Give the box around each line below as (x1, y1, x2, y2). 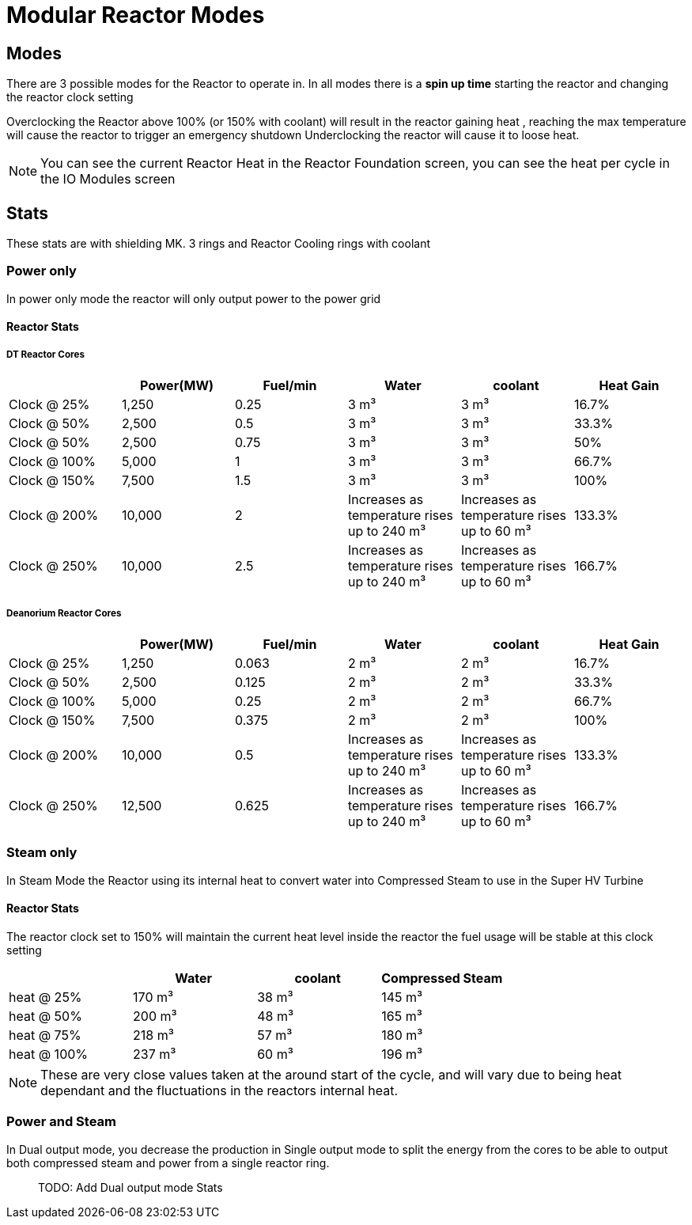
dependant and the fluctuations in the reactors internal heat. (40, 1082, 399, 1098)
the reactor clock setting (6, 90, 134, 104)
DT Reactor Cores (6, 348, 85, 360)
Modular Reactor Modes (6, 2, 265, 28)
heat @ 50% (9, 1007, 82, 1024)
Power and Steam (6, 1113, 116, 1130)
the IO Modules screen (40, 171, 176, 188)
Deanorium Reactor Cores (6, 607, 122, 619)
